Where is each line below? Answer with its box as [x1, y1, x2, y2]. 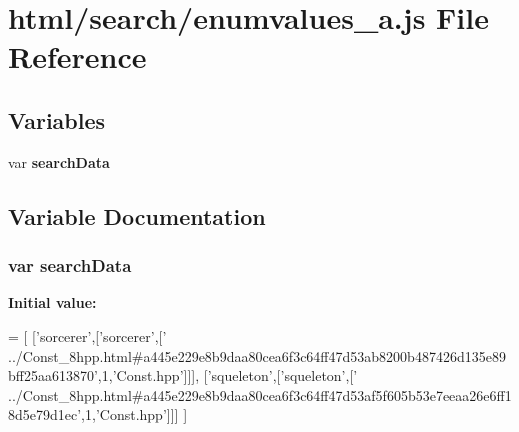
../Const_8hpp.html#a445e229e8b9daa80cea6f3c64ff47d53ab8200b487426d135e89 [8, 345, 506, 366]
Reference [8, 36, 147, 77]
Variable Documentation [8, 200, 266, 231]
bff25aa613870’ [8, 365, 98, 386]
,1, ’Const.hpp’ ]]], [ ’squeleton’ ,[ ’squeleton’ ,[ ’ [97, 365, 358, 386]
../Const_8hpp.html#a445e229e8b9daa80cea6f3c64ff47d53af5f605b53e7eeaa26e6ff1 [8, 384, 512, 405]
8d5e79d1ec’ [8, 404, 82, 425]
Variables [8, 104, 106, 135]
